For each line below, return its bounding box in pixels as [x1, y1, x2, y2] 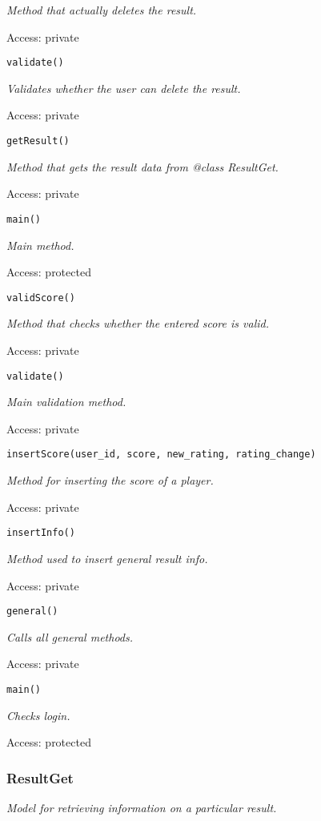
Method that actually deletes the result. [6, 2, 197, 18]
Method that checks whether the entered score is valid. [6, 315, 269, 332]
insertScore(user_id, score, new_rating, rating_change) [6, 449, 316, 461]
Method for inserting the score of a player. [6, 472, 214, 489]
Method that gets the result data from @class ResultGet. [6, 158, 279, 175]
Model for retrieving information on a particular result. [6, 799, 277, 815]
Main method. [6, 236, 74, 253]
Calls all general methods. [6, 628, 134, 645]
